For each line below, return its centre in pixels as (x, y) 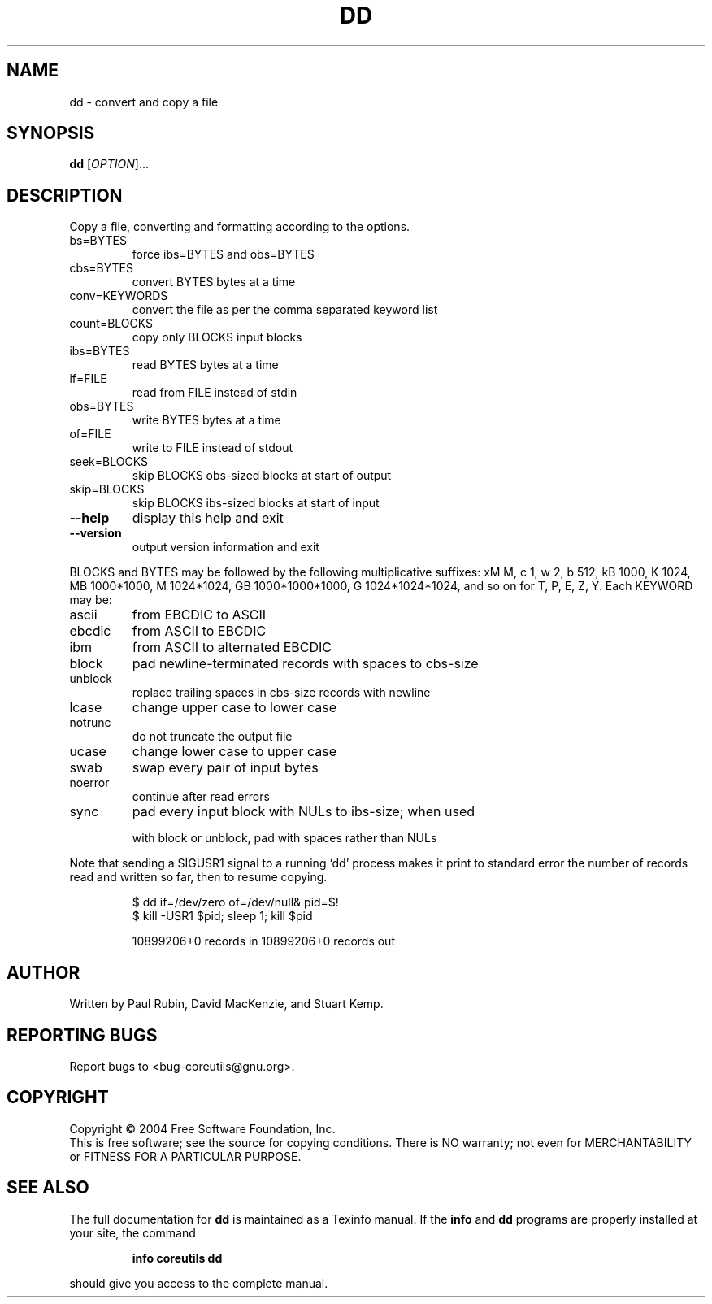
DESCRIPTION (65, 195)
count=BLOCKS (111, 324)
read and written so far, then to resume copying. (198, 877)
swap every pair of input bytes (225, 768)
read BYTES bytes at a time (205, 365)
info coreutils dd (177, 1258)
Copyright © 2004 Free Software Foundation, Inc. (202, 1128)
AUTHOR (43, 972)
